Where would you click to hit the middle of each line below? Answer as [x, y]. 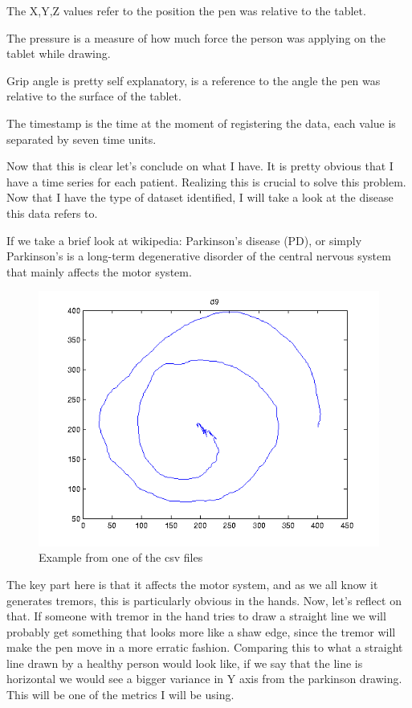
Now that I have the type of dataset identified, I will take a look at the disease [200, 197]
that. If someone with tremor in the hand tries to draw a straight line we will [196, 616]
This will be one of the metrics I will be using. [120, 695]
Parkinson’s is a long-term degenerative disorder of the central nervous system [199, 256]
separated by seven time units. [82, 139]
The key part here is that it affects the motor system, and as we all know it [192, 584]
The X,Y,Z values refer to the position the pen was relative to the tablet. [186, 10]
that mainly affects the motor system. [99, 271]
